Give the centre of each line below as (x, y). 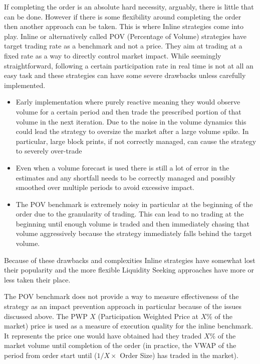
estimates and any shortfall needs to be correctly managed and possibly (125, 177)
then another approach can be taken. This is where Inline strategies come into (124, 26)
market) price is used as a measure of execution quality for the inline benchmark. (129, 326)
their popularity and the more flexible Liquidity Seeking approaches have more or (129, 270)
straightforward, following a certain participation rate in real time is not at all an (129, 65)
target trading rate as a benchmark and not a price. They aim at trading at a (123, 46)
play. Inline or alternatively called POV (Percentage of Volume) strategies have (125, 36)
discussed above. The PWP (46, 316)
